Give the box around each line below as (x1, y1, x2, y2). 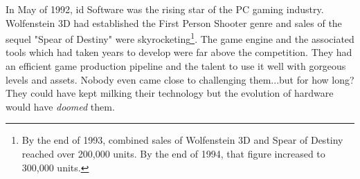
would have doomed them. (6, 99, 115, 113)
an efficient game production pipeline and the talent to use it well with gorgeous (6, 59, 346, 73)
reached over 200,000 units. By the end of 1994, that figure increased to (21, 147, 325, 160)
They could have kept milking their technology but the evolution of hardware (6, 86, 334, 100)
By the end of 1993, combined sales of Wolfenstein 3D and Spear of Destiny (21, 133, 343, 147)
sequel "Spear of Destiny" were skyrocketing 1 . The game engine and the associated (6, 30, 354, 46)
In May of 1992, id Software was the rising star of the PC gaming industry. (6, 2, 324, 16)
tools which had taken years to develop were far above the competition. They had (6, 45, 352, 59)
